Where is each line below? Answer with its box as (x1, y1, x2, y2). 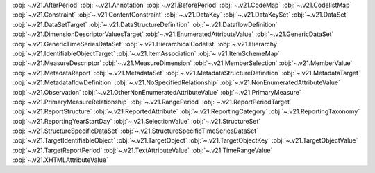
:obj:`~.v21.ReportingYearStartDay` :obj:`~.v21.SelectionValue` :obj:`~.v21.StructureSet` (12, 117, 261, 125)
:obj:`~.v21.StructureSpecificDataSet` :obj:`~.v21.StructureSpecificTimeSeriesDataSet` (12, 127, 259, 135)
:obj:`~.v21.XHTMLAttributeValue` (12, 156, 109, 164)
